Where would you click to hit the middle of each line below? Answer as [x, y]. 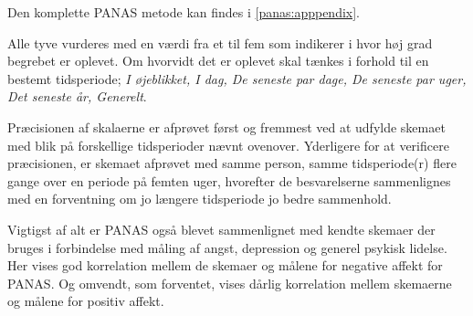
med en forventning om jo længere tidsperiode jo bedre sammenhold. [200, 199]
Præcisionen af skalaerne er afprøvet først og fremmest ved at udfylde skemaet [226, 126]
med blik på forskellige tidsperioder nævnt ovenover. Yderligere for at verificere [228, 145]
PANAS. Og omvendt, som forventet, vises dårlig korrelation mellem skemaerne [230, 283]
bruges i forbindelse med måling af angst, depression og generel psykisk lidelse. [227, 247]
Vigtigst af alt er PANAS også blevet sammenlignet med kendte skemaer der [221, 229]
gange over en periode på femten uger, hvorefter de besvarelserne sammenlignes [229, 180]
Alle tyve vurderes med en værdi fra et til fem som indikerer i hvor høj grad [220, 42]
